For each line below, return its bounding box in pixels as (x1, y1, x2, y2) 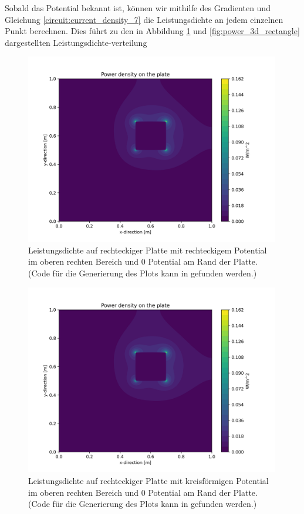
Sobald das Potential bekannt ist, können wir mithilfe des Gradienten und (5, 2, 271, 14)
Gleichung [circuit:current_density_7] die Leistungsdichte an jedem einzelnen (5, 13, 283, 25)
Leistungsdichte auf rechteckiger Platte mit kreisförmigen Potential (28, 474, 269, 486)
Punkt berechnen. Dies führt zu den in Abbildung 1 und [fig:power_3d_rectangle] (5, 25, 300, 37)
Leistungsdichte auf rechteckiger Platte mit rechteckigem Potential (28, 243, 267, 256)
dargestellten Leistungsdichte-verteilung (5, 36, 147, 48)
